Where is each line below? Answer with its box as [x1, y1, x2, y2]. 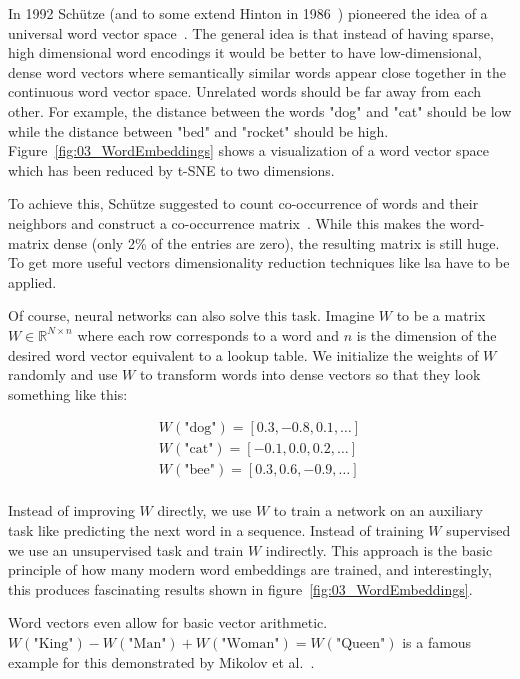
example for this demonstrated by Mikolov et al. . [8, 651, 315, 672]
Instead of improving [8, 500, 135, 521]
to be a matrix [396, 305, 486, 326]
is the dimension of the [356, 324, 497, 345]
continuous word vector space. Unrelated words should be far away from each [8, 81, 482, 102]
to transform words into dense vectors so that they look [139, 364, 481, 385]
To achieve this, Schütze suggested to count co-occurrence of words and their [8, 193, 479, 214]
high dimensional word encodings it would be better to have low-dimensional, [8, 42, 482, 63]
